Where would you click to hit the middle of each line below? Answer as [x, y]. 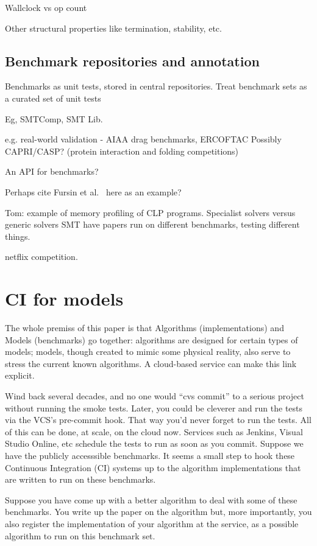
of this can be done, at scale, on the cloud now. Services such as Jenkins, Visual [154, 431]
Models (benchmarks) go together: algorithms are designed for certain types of [151, 339]
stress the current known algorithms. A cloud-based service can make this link [151, 363]
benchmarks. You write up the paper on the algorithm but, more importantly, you [158, 512]
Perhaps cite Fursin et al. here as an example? [93, 191]
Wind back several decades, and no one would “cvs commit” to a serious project [155, 396]
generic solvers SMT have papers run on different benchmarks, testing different [152, 224]
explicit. [20, 375]
